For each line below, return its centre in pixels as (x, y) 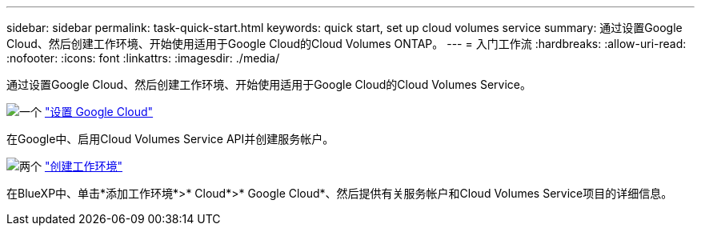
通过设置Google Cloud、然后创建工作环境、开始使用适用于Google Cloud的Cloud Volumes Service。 (269, 84)
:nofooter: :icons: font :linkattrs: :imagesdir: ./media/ (143, 58)
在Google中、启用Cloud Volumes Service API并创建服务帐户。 (170, 139)
